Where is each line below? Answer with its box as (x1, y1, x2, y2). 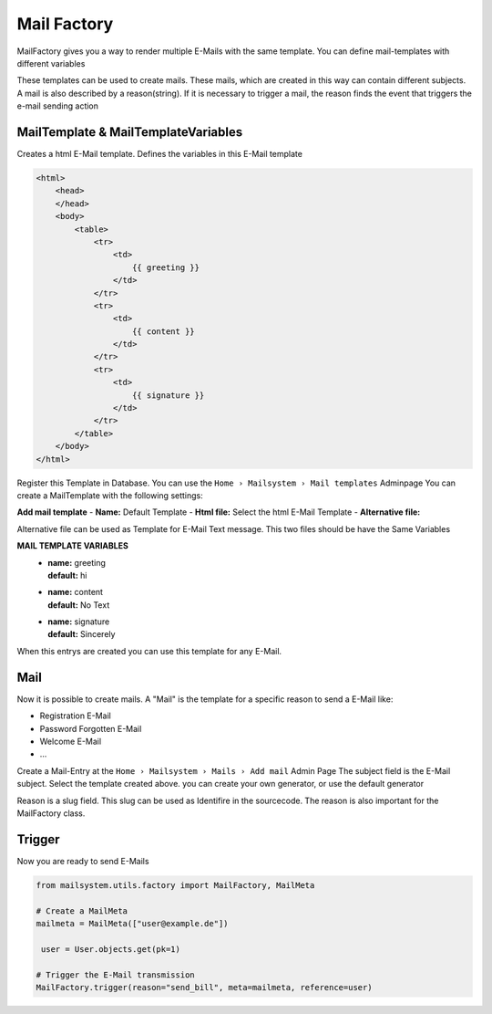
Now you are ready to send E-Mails (16, 855, 149, 866)
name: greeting (47, 557, 107, 568)
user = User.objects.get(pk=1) (41, 944, 181, 954)
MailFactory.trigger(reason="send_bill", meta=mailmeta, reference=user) (36, 982, 373, 992)
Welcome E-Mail (39, 736, 102, 747)
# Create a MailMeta (36, 905, 128, 916)
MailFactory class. (16, 808, 86, 819)
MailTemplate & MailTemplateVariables (16, 124, 243, 140)
